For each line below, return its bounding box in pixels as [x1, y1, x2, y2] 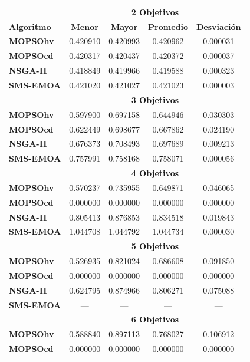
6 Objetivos [131, 313, 179, 325]
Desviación [196, 20, 241, 32]
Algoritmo [9, 20, 51, 32]
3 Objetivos [131, 93, 179, 106]
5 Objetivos [131, 240, 179, 252]
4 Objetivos [131, 167, 179, 179]
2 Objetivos [131, 5, 179, 18]
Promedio [148, 20, 188, 32]
